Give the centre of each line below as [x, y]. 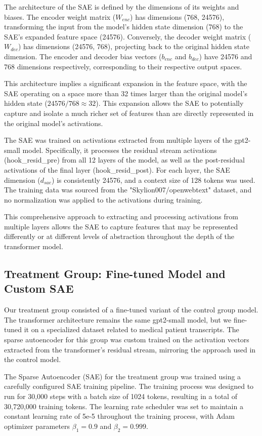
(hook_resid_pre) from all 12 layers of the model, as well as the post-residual [124, 160]
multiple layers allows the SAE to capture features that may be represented [121, 226]
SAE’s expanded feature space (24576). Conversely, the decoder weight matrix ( [128, 36]
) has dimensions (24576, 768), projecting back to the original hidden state [134, 46]
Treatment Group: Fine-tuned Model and [115, 274]
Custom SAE [39, 288]
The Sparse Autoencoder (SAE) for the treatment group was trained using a [123, 376]
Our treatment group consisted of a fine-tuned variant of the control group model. [131, 310]
